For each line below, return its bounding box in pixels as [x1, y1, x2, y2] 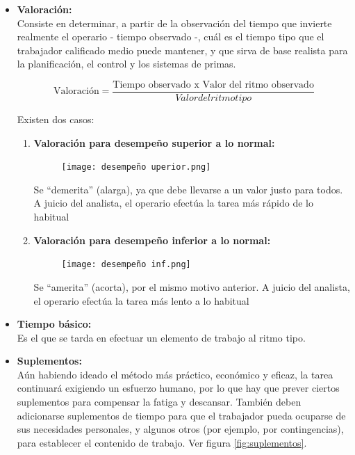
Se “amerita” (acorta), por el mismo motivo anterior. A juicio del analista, [33, 279, 350, 294]
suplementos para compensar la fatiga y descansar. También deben [17, 394, 302, 409]
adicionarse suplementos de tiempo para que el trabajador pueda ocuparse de [17, 408, 346, 422]
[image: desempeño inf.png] [61, 260, 191, 270]
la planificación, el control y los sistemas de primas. [17, 56, 236, 71]
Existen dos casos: [17, 112, 94, 127]
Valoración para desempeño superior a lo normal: [33, 135, 275, 150]
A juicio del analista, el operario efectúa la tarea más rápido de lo [33, 195, 314, 210]
